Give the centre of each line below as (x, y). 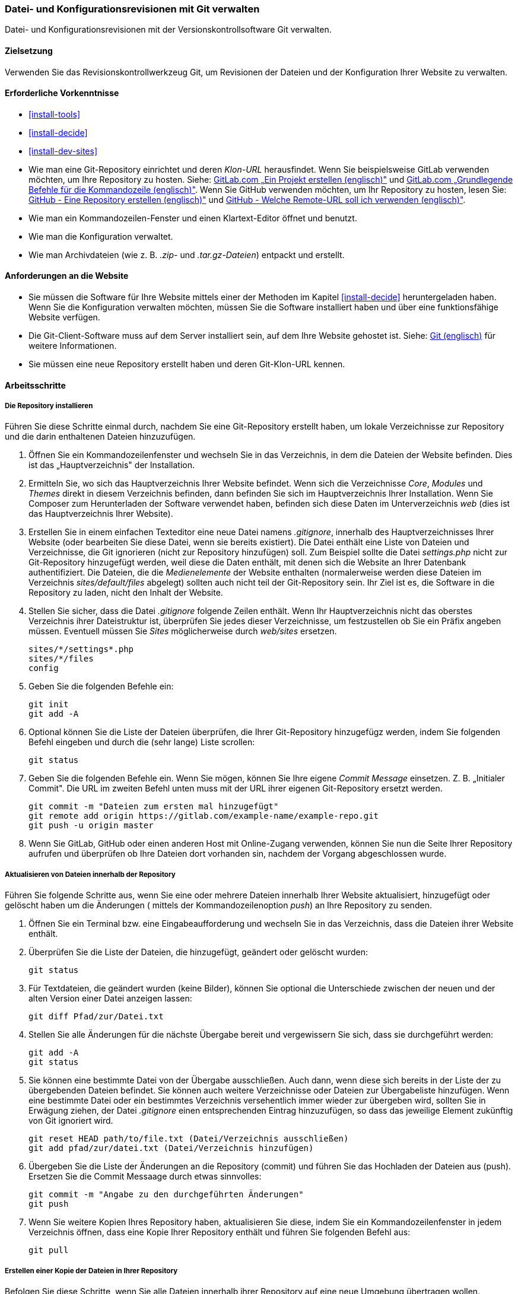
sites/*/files (61, 659)
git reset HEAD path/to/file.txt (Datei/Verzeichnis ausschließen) (189, 1139)
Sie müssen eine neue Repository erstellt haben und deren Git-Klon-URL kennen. (187, 364)
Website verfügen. (64, 317)
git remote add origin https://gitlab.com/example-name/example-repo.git (204, 816)
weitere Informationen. (73, 346)
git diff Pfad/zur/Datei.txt (96, 1017)
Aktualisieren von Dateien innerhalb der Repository (90, 874)
